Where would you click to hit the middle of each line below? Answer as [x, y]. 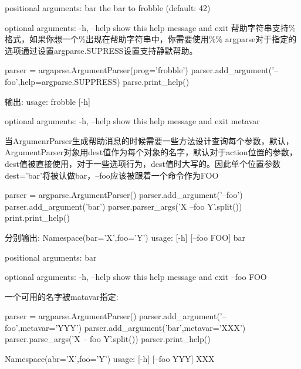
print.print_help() [37, 218]
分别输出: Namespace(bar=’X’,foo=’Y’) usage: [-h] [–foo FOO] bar [125, 237]
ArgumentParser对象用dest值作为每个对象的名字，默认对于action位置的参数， [151, 152]
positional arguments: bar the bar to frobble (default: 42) [108, 8]
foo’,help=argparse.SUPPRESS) [62, 81]
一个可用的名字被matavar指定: [62, 296]
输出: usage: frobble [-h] [48, 101]
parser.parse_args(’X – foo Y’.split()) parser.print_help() [108, 339]
